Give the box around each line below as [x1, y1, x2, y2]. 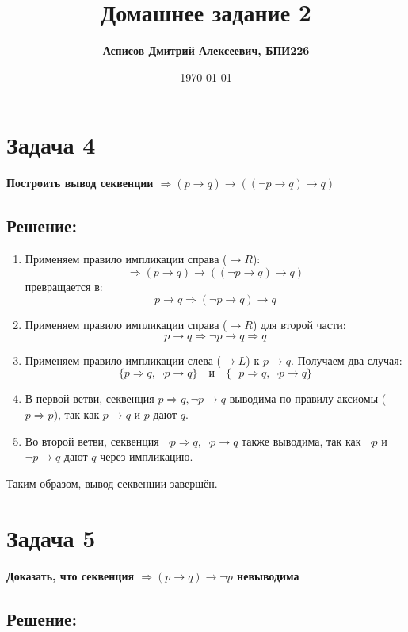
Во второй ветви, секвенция [25, 432, 159, 449]
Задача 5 [6, 521, 96, 553]
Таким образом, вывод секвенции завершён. [6, 474, 218, 491]
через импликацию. [100, 448, 193, 465]
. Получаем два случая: [290, 351, 402, 368]
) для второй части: [252, 316, 346, 333]
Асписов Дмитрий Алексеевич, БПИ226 [102, 42, 310, 59]
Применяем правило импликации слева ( [25, 351, 222, 368]
